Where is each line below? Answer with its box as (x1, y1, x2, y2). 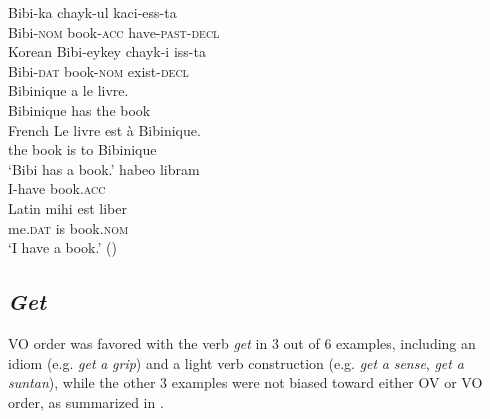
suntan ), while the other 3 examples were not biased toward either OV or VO (8, 372, 483, 393)
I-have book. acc (8, 178, 106, 199)
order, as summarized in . (8, 391, 164, 412)
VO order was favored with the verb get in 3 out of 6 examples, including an (8, 332, 476, 353)
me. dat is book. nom (8, 217, 129, 238)
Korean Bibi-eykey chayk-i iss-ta (8, 41, 206, 62)
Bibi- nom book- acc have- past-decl (8, 21, 220, 42)
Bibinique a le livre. (8, 80, 129, 101)
